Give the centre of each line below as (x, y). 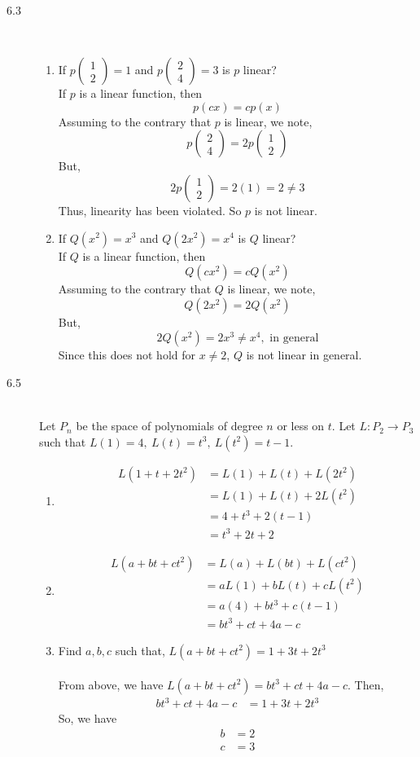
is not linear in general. (304, 355)
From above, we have (111, 684)
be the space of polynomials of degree (169, 426)
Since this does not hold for (127, 355)
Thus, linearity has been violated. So (150, 210)
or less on (301, 426)
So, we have (87, 718)
